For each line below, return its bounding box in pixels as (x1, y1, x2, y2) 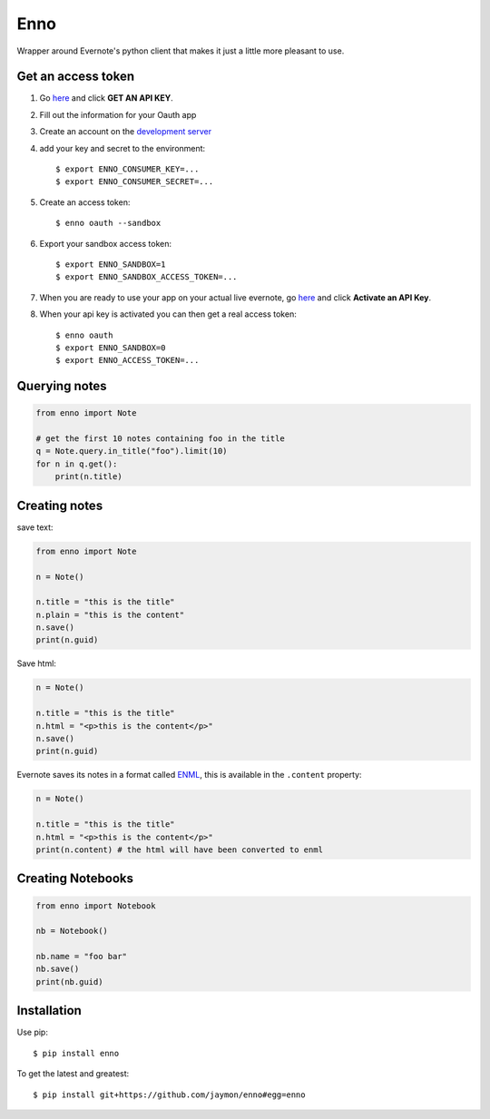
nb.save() (35, 964, 80, 975)
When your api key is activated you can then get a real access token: (39, 309, 297, 319)
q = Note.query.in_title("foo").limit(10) (35, 446, 228, 456)
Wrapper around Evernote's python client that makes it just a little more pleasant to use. (16, 45, 345, 56)
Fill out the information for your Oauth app (39, 109, 197, 120)
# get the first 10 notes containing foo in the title (35, 434, 285, 444)
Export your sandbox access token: (39, 238, 172, 249)
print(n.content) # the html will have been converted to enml (35, 844, 324, 855)
